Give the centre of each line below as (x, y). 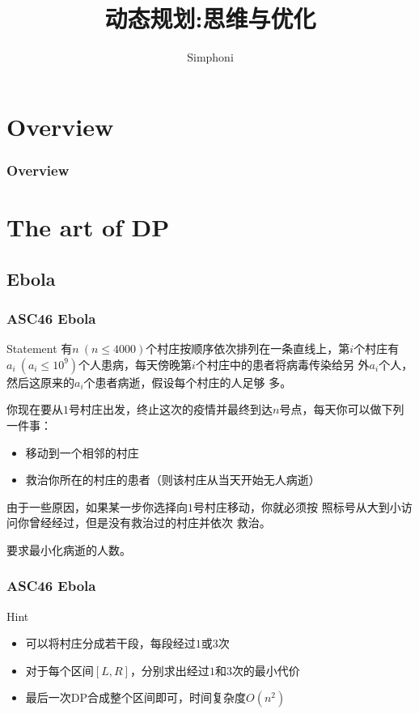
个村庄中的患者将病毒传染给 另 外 (282, 364)
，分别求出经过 (169, 670)
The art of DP (88, 226)
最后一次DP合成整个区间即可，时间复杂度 (136, 697)
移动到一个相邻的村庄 (82, 452)
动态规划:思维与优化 (210, 18)
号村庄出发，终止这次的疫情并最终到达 (171, 409)
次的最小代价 (266, 670)
